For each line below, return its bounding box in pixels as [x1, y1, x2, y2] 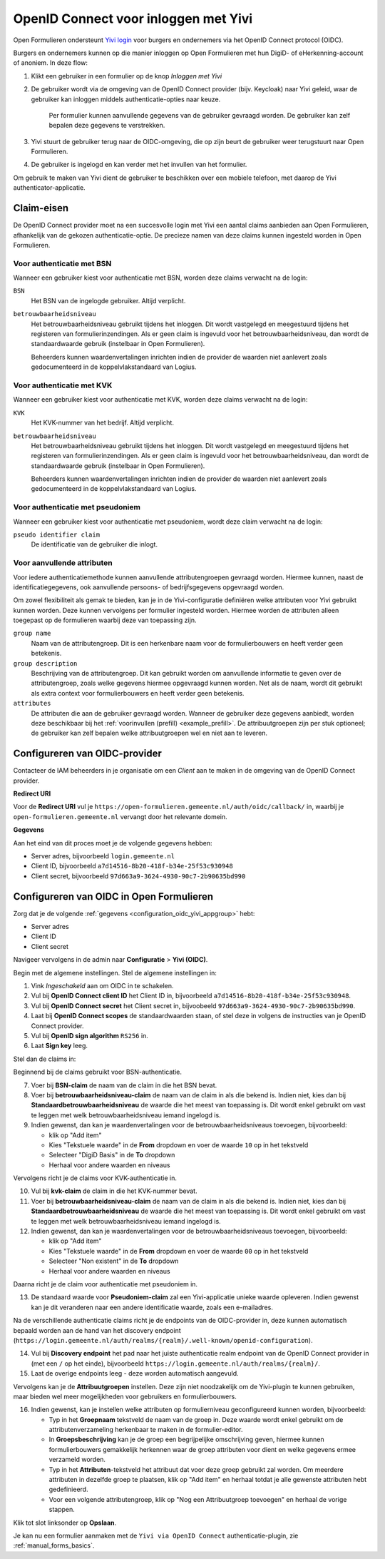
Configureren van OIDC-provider [13, 748, 162, 760]
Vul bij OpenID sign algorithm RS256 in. [31, 1032, 149, 1040]
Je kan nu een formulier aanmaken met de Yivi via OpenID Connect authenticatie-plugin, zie [13, 1531, 299, 1540]
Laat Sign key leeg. [31, 1042, 88, 1050]
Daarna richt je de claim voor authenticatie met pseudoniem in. [13, 1279, 198, 1288]
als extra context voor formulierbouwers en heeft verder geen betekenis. [31, 689, 245, 697]
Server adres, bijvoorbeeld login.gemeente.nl [31, 852, 175, 860]
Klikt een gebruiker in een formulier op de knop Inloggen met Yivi [31, 71, 222, 80]
